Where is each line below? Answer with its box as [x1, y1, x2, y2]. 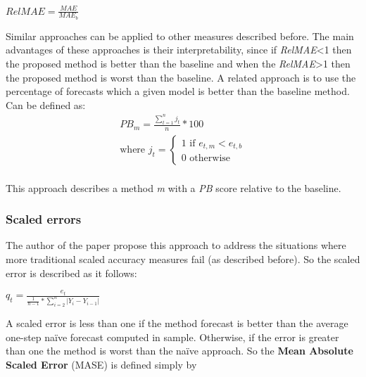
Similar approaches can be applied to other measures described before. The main [6, 28, 354, 43]
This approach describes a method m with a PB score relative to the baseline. [6, 180, 341, 195]
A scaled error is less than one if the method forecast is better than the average [6, 316, 348, 330]
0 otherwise [181, 153, 231, 164]
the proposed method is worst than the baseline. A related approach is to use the [6, 70, 356, 84]
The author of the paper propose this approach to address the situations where [6, 238, 346, 253]
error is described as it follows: [6, 265, 137, 280]
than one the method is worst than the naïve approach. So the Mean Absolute [6, 343, 353, 358]
